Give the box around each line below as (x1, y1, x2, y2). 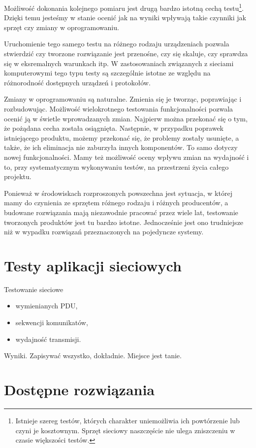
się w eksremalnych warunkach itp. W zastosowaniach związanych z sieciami (4, 58, 234, 68)
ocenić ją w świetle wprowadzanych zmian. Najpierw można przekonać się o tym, (4, 113, 248, 123)
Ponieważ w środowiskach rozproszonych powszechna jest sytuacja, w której (4, 187, 232, 198)
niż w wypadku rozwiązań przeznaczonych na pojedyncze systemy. (4, 226, 204, 237)
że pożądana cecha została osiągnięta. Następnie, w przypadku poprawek (4, 123, 224, 133)
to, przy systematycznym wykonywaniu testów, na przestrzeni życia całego (4, 161, 229, 172)
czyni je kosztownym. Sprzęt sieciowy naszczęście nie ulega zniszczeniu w (15, 425, 235, 435)
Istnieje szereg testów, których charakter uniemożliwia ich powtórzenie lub (15, 415, 240, 425)
